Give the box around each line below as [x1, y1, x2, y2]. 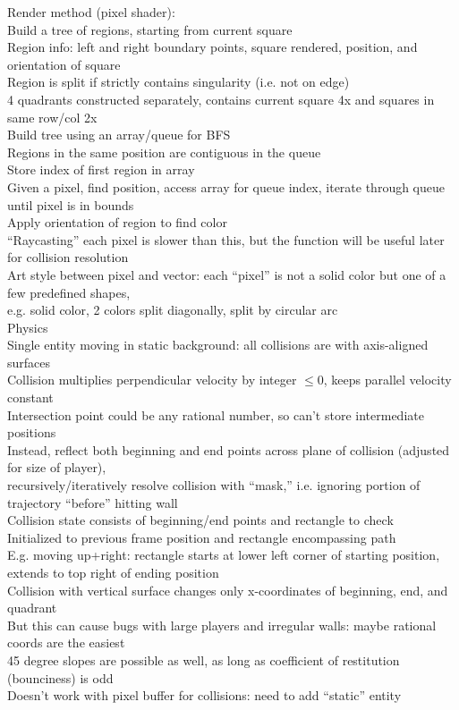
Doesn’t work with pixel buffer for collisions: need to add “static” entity [7, 686, 402, 705]
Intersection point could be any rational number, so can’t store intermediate [7, 405, 424, 424]
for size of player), [7, 458, 106, 477]
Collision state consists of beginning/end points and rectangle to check [7, 511, 394, 529]
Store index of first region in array [7, 160, 195, 179]
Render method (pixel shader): [7, 3, 175, 21]
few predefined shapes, [7, 283, 131, 301]
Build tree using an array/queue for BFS [7, 125, 231, 144]
